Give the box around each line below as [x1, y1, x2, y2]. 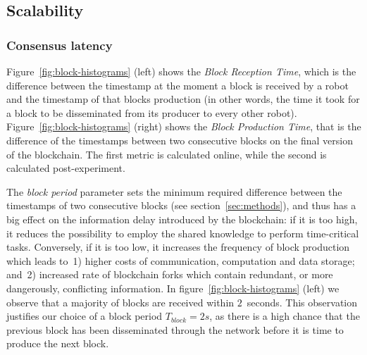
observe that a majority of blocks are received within [6, 294, 235, 309]
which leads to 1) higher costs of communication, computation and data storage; [6, 253, 355, 268]
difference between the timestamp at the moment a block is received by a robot [6, 77, 349, 92]
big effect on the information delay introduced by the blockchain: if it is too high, [6, 211, 358, 226]
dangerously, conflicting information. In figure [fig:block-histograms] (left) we [6, 280, 340, 295]
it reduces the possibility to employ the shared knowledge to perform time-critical [6, 225, 359, 240]
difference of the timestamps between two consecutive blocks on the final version [6, 132, 353, 147]
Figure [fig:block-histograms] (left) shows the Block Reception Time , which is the [6, 64, 356, 78]
